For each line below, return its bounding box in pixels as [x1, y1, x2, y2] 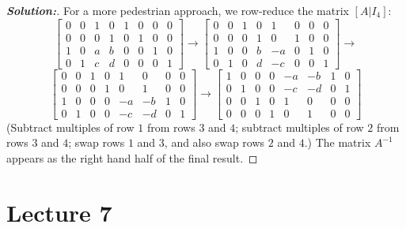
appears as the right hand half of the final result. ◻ [6, 150, 258, 166]
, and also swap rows [164, 134, 265, 151]
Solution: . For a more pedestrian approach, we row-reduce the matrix [6, 2, 349, 18]
